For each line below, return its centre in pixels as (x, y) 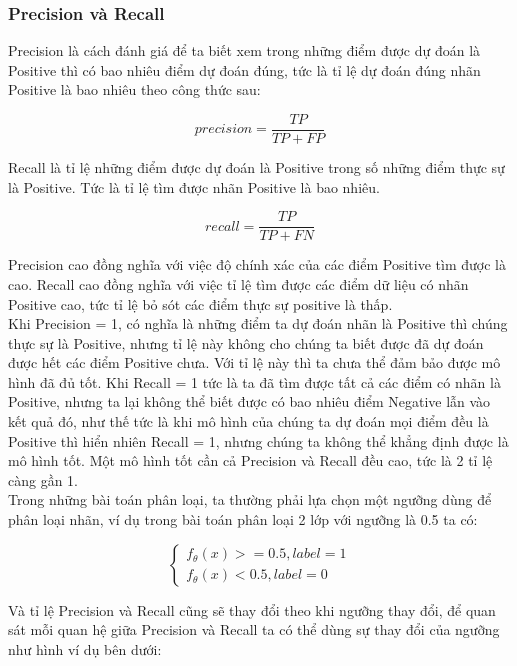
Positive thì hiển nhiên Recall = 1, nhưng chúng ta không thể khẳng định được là (258, 440)
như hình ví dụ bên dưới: (85, 648)
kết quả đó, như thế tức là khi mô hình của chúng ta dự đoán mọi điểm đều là (248, 421)
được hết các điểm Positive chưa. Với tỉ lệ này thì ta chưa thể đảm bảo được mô (254, 362)
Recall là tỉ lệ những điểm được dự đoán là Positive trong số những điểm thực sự (256, 167)
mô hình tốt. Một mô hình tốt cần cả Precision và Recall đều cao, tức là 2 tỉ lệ (250, 460)
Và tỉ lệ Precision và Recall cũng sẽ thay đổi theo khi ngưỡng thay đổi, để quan (252, 609)
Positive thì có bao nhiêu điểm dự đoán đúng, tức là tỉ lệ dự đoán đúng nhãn (244, 69)
